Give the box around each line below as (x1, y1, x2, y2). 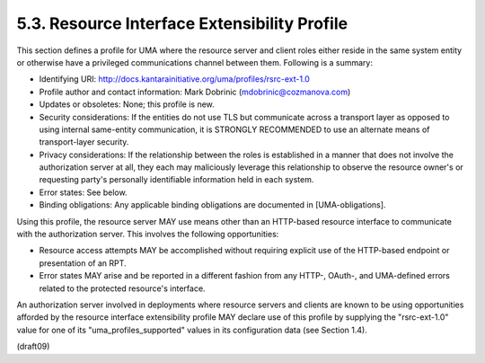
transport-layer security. (39, 137, 129, 147)
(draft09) (16, 341, 50, 352)
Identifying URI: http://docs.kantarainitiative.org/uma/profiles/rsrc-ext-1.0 (39, 74, 310, 84)
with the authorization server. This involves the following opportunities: (16, 229, 279, 240)
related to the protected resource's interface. (39, 283, 206, 294)
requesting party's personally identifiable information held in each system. (39, 174, 314, 185)
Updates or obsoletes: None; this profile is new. (39, 99, 215, 110)
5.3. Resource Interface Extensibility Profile (16, 13, 348, 33)
